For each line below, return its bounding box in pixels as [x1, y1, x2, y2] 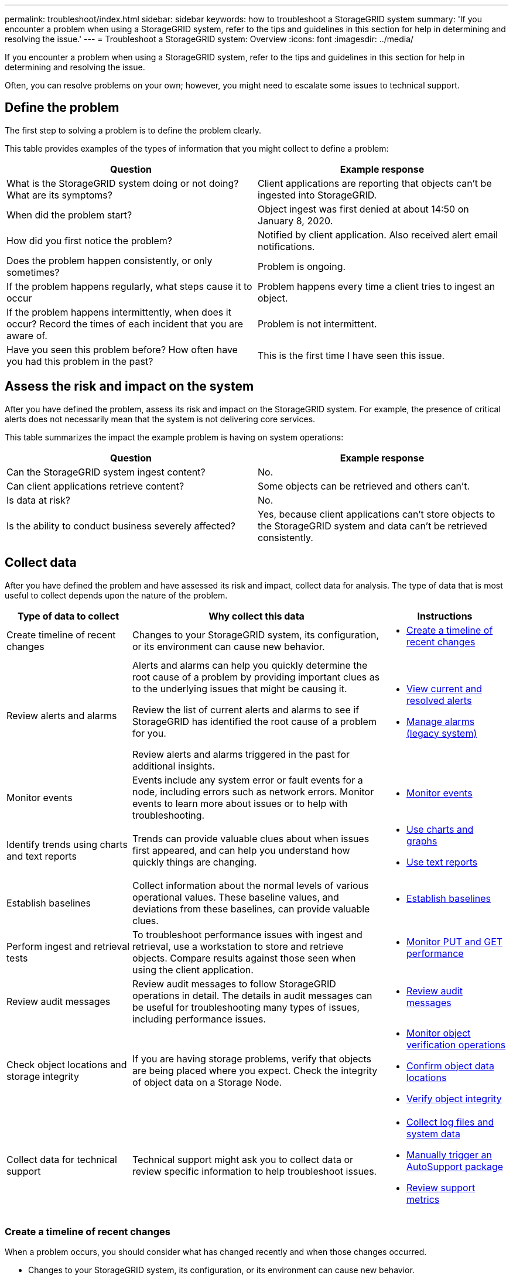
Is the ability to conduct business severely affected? [6, 519, 236, 532]
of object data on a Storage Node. [132, 1076, 282, 1088]
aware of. [6, 329, 47, 341]
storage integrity [6, 1070, 79, 1082]
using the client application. [132, 963, 254, 976]
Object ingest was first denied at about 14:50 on [258, 203, 469, 215]
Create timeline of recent [6, 628, 116, 641]
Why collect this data [208, 610, 305, 622]
